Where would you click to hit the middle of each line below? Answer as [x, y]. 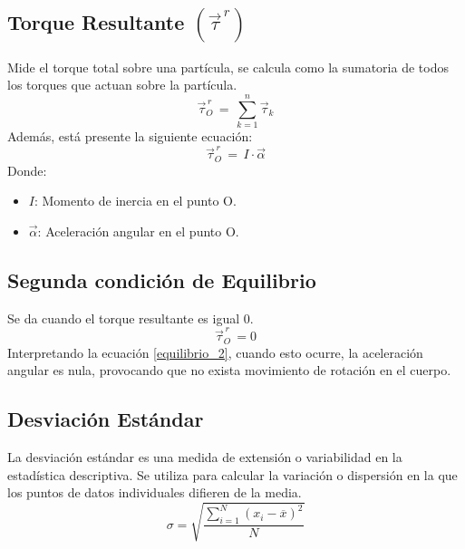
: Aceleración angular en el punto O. [138, 231]
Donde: [27, 170]
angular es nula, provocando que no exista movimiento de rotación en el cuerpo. [229, 370]
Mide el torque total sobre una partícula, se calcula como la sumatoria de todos [228, 67]
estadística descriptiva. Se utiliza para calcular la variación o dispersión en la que [232, 474]
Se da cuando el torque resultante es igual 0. [131, 318]
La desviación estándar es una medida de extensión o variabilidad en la [205, 457]
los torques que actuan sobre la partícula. [122, 85]
